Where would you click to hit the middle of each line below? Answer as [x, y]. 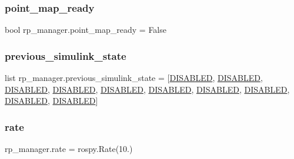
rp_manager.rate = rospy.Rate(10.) [69, 149]
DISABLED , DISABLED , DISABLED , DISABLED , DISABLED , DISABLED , [147, 89]
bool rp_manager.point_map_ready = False [86, 30]
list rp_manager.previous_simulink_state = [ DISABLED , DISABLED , [134, 78]
